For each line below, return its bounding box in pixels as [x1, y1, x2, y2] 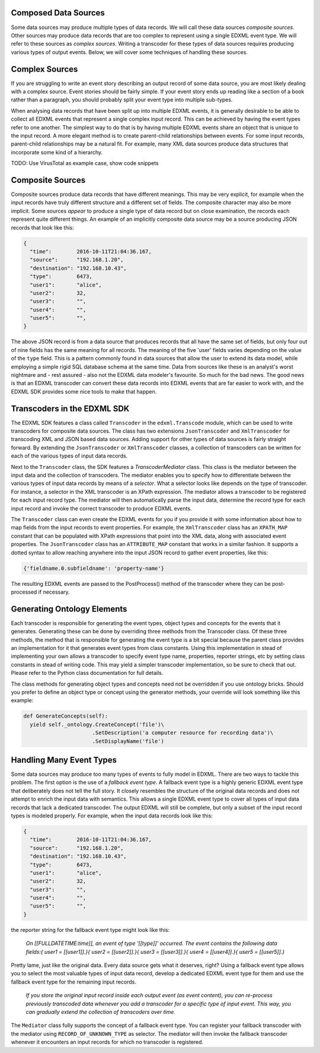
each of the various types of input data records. [11, 452, 128, 459]
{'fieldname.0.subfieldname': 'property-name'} [23, 564, 164, 572]
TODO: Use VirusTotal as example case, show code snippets [11, 160, 159, 167]
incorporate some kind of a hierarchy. [11, 148, 103, 156]
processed [11, 588, 37, 595]
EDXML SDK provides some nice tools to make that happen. [11, 388, 157, 395]
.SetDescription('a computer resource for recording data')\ [92, 730, 274, 736]
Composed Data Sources [11, 8, 105, 18]
